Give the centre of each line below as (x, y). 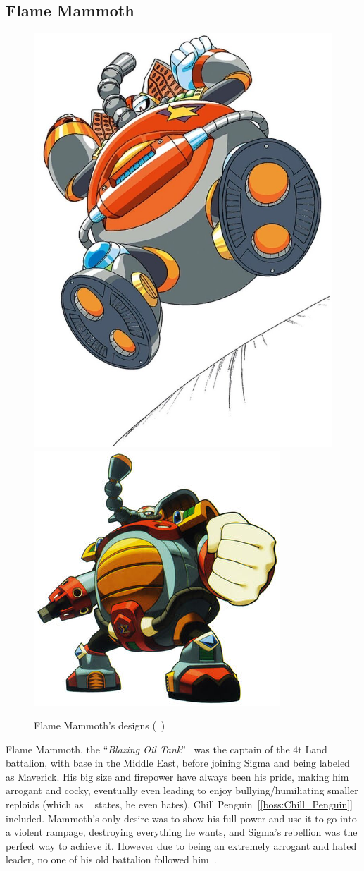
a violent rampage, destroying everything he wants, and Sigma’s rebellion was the (182, 832)
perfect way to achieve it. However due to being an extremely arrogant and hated (181, 845)
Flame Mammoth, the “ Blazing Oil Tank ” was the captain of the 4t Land (167, 749)
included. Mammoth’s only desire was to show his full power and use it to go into (181, 818)
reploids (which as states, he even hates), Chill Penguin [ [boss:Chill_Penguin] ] (179, 804)
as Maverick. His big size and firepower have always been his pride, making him (177, 776)
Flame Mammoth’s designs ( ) (100, 725)
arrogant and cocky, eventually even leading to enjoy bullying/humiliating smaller (182, 790)
